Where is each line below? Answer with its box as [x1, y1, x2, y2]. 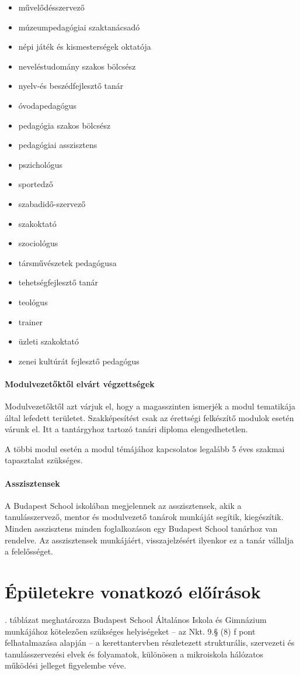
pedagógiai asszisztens [18, 139, 97, 151]
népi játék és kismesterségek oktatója [18, 40, 151, 53]
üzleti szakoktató [18, 335, 79, 347]
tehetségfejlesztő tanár [18, 276, 99, 288]
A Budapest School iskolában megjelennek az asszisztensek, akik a [5, 499, 242, 511]
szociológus [18, 237, 58, 249]
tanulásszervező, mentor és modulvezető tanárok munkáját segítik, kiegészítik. [5, 511, 284, 523]
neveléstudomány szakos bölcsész [18, 60, 136, 72]
